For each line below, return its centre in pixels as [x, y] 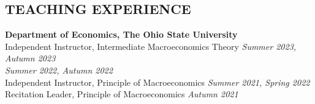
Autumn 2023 [30, 58]
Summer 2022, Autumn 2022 [59, 70]
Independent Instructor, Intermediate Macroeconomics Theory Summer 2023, [151, 46]
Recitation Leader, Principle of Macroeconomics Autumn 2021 [122, 94]
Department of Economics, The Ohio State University [121, 34]
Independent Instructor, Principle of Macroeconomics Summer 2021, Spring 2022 [157, 82]
